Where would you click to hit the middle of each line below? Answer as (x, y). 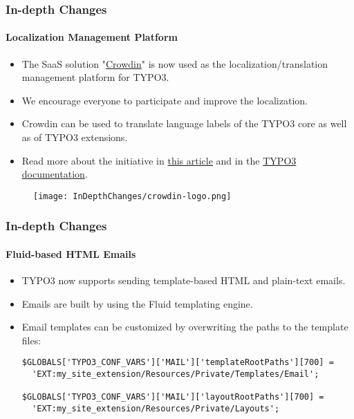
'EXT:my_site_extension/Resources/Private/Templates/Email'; (176, 374)
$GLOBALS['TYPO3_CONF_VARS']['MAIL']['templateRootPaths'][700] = (178, 363)
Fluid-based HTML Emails (71, 253)
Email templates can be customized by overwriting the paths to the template (185, 327)
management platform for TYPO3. (95, 77)
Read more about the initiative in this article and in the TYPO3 (159, 160)
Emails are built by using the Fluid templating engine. (137, 303)
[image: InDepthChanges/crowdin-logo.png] (132, 196)
